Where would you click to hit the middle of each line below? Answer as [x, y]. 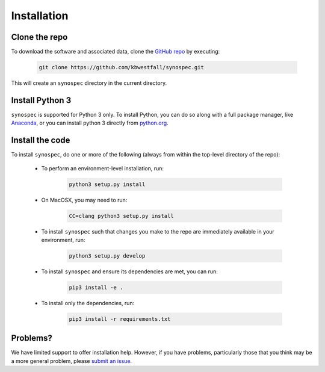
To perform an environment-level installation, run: [103, 168]
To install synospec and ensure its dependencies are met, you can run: [129, 271]
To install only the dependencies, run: [88, 303]
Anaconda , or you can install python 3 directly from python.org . [90, 123]
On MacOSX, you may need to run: [84, 200]
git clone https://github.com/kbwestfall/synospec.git [121, 67]
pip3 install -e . [96, 287]
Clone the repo [39, 37]
